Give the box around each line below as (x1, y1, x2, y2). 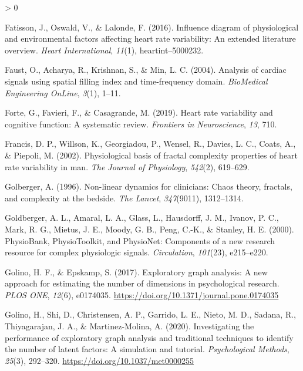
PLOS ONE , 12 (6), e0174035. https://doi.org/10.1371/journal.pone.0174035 (5, 288, 279, 301)
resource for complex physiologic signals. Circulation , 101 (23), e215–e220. (5, 246, 268, 258)
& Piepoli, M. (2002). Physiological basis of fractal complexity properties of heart (5, 149, 298, 161)
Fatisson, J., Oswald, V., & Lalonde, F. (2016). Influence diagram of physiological (5, 21, 299, 33)
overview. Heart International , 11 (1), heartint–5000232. (5, 43, 204, 56)
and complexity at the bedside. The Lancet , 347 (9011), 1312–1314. (5, 191, 244, 204)
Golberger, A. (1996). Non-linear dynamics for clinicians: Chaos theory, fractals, (5, 180, 292, 193)
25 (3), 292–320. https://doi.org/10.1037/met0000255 (5, 354, 194, 366)
